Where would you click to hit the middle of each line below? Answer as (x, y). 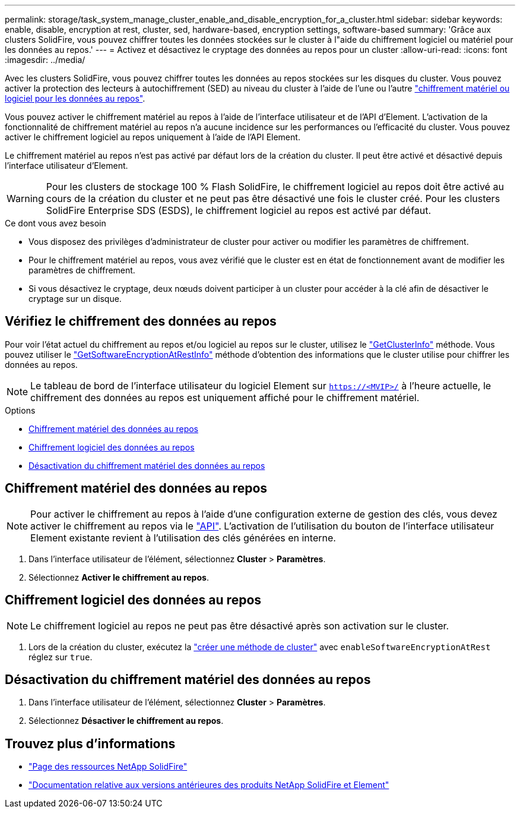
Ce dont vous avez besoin (56, 223)
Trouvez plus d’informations (90, 743)
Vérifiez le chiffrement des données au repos (141, 322)
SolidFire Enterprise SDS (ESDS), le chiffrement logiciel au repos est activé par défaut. (239, 210)
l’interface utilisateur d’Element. (66, 166)
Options (20, 410)
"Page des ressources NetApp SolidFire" (108, 767)
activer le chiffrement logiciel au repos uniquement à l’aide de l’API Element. (153, 137)
